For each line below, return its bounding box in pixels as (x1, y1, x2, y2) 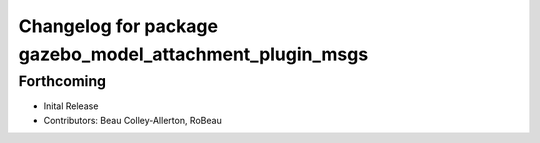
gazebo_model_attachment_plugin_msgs (18, 43, 369, 65)
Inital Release (43, 100, 99, 112)
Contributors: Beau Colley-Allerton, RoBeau (43, 114, 222, 126)
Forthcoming (18, 72, 107, 90)
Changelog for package (18, 15, 219, 37)
